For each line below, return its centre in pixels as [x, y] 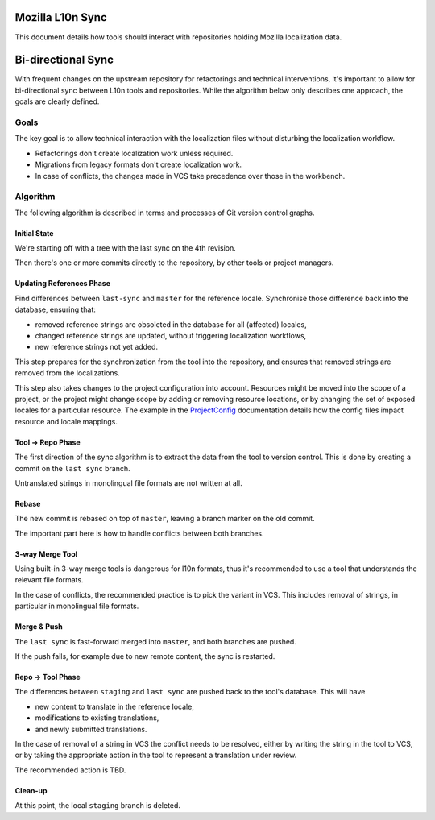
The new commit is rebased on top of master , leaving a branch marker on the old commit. [165, 519]
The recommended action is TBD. [70, 770]
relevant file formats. [49, 580]
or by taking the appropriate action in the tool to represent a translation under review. [156, 755]
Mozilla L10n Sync [61, 17]
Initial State [34, 233]
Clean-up [31, 790]
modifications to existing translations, [97, 718]
